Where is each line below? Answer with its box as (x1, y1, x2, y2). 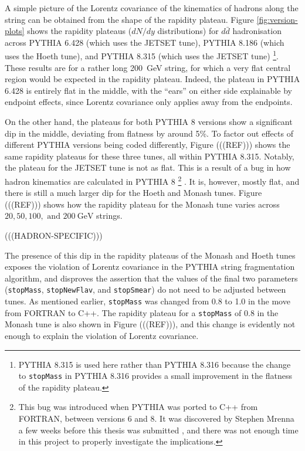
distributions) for (157, 25, 219, 37)
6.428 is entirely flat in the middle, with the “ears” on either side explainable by (5, 84, 292, 96)
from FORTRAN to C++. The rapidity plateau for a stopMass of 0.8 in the (5, 306, 279, 318)
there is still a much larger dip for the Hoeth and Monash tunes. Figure (5, 186, 262, 199)
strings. (96, 209, 123, 222)
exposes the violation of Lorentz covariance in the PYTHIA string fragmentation (5, 260, 295, 273)
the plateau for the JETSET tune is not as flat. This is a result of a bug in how (5, 161, 291, 174)
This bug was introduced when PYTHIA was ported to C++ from (18, 401, 258, 413)
